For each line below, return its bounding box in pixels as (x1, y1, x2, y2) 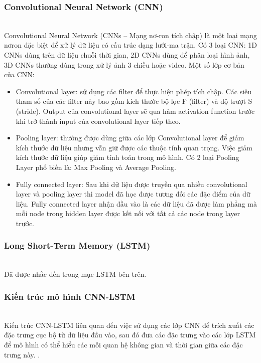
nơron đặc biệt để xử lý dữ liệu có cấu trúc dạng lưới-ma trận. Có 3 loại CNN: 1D (4, 40, 257, 50)
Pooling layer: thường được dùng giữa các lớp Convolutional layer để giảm (16, 132, 244, 143)
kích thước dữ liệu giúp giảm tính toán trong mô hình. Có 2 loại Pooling (16, 152, 239, 162)
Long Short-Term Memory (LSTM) (4, 239, 151, 252)
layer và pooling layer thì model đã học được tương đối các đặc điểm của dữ (16, 189, 250, 199)
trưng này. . (4, 349, 40, 359)
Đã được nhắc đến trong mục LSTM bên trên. (4, 269, 147, 279)
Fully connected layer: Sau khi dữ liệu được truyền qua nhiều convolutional (16, 178, 247, 189)
